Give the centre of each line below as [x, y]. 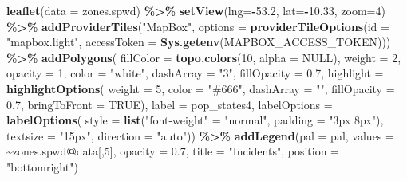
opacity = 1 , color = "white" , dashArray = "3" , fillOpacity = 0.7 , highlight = [195, 73]
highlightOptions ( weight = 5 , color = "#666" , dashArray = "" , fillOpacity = [201, 88]
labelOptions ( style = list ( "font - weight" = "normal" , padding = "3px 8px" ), [195, 120]
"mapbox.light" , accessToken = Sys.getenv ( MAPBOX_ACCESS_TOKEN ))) [199, 42]
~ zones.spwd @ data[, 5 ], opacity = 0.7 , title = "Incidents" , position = [173, 151]
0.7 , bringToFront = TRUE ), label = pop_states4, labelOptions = [170, 104]
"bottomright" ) [42, 166]
